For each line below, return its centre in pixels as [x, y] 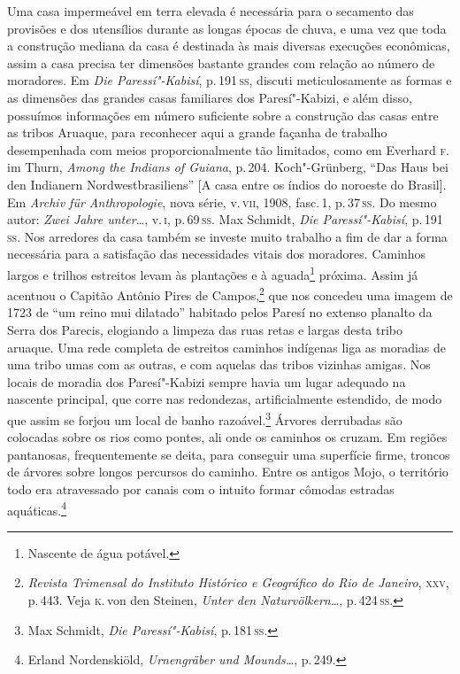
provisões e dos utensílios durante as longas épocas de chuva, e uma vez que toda [227, 28]
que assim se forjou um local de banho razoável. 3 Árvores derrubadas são [205, 418]
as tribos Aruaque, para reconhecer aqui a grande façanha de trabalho [197, 132]
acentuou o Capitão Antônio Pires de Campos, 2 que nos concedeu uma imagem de [230, 294]
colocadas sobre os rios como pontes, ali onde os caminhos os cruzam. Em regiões [227, 437]
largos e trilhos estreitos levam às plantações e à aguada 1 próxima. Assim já [213, 273]
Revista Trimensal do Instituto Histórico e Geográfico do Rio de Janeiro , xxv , [238, 582]
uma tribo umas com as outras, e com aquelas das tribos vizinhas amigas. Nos [219, 364]
